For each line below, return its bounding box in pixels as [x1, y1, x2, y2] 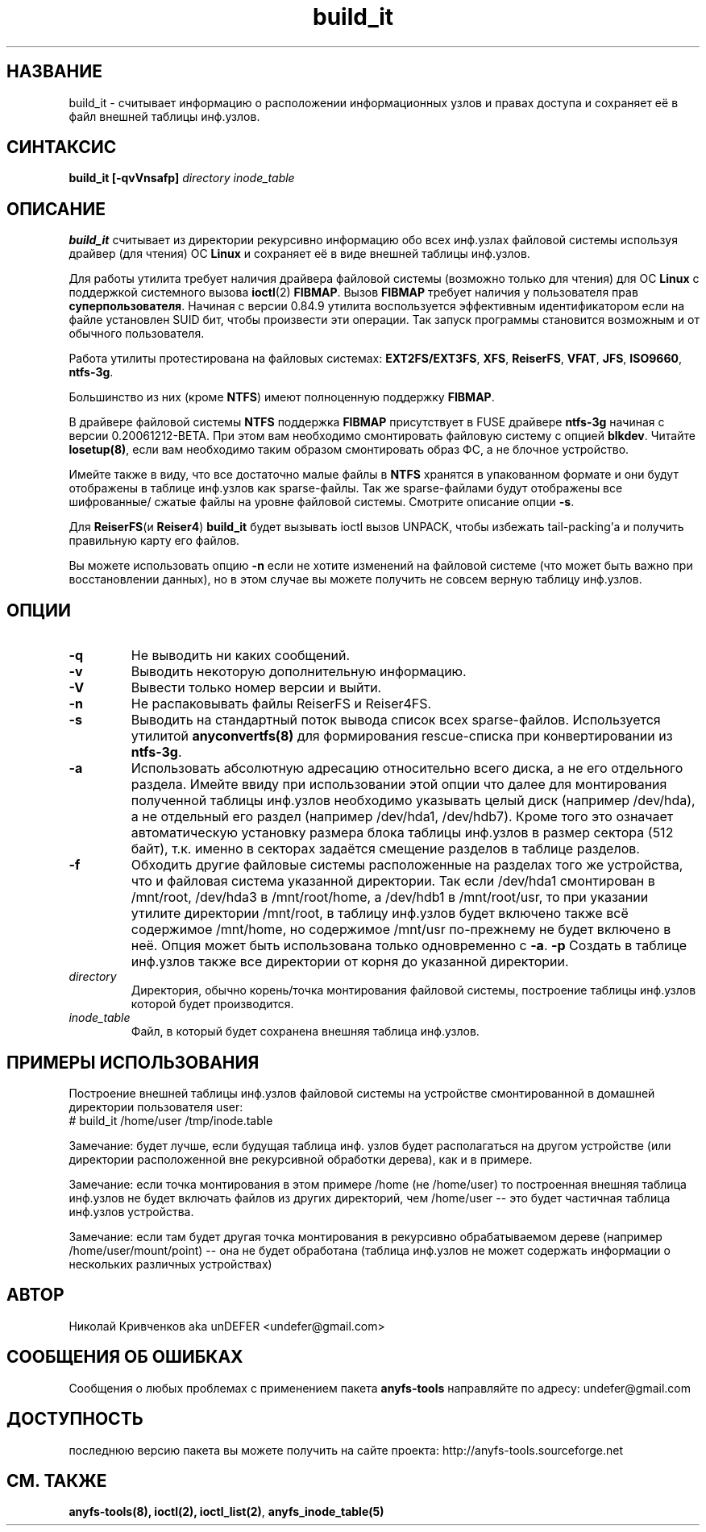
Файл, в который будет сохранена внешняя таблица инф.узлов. [131, 1024, 480, 1039]
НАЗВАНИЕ [6, 61, 102, 82]
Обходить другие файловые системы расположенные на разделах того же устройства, [131, 857, 683, 874]
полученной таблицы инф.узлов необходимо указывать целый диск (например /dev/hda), [131, 792, 696, 809]
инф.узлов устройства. [69, 1204, 194, 1219]
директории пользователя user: [69, 1099, 243, 1114]
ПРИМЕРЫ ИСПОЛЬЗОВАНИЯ [6, 1052, 260, 1073]
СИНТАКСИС [6, 137, 117, 158]
